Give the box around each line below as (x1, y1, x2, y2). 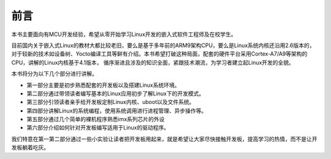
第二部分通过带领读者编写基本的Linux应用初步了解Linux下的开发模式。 (26, 89, 205, 97)
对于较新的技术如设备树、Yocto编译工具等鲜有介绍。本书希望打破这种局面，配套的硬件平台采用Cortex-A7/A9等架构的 (11, 50, 308, 57)
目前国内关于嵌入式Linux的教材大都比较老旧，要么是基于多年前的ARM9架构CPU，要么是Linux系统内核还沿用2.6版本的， (11, 42, 315, 49)
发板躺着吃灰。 (11, 144, 49, 151)
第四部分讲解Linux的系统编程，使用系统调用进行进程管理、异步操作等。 (26, 107, 207, 114)
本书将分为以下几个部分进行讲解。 (11, 70, 97, 78)
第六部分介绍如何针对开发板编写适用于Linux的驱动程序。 (26, 124, 170, 131)
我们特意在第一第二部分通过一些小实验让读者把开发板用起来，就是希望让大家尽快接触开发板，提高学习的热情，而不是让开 (11, 135, 318, 142)
